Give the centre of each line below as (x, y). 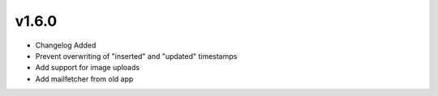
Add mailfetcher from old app (84, 79)
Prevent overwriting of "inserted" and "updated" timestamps (136, 56)
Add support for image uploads (88, 68)
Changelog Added (66, 45)
